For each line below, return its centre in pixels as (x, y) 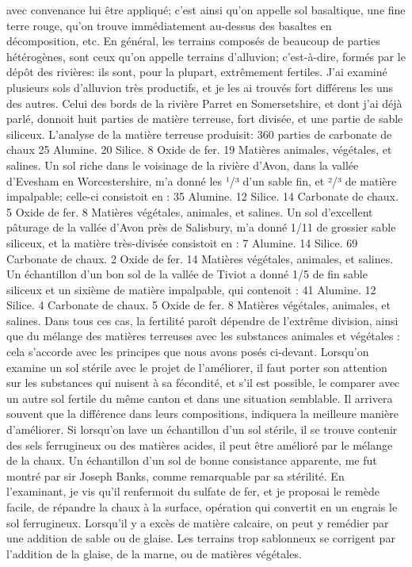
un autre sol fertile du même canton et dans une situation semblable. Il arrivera (200, 398)
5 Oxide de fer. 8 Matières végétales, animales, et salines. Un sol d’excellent (190, 211)
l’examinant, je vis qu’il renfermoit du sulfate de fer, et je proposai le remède (193, 491)
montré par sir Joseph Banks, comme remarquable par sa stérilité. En (175, 475)
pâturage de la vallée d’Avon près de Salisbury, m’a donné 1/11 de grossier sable (201, 227)
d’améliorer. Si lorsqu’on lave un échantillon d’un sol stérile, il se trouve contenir (202, 429)
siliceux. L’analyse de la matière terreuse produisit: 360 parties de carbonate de (199, 134)
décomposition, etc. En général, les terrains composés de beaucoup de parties (193, 41)
